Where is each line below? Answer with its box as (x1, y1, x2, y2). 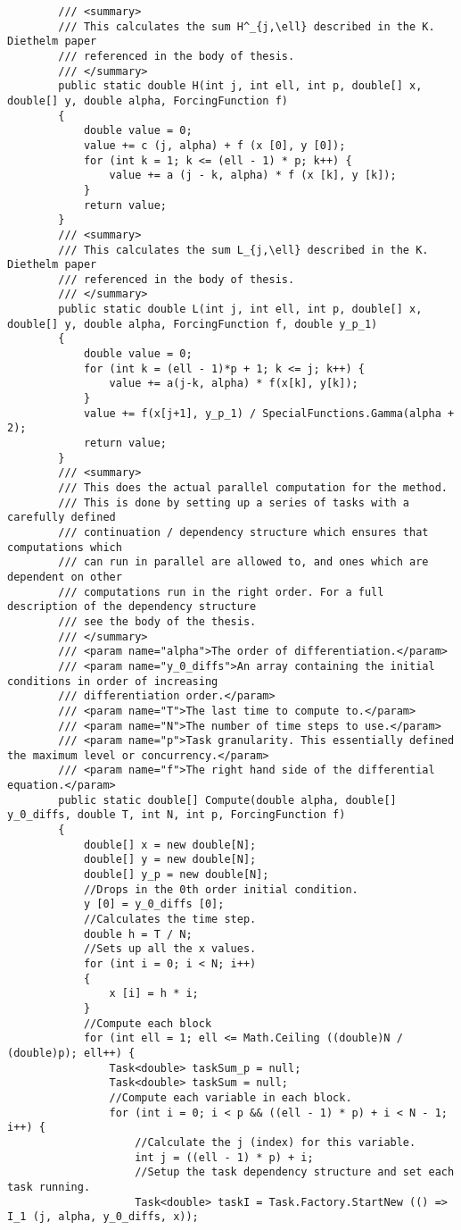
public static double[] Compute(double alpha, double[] (58, 793, 397, 807)
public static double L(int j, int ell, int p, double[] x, (58, 303, 423, 316)
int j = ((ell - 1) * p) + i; (135, 1151, 314, 1164)
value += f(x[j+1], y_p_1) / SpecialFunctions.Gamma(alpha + (83, 406, 455, 420)
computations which (7, 540, 122, 554)
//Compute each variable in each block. (109, 1091, 352, 1104)
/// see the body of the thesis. (58, 615, 257, 628)
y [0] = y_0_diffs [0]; (83, 898, 225, 911)
